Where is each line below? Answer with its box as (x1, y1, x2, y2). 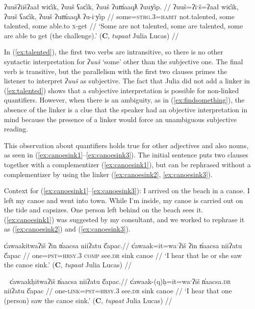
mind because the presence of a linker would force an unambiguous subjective (4, 114, 237, 124)
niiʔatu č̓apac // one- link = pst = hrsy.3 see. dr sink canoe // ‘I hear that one (4, 285, 232, 296)
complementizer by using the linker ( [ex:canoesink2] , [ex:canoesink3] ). (4, 169, 213, 179)
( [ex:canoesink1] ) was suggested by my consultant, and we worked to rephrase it (4, 214, 245, 224)
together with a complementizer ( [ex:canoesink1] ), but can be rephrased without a (4, 159, 251, 169)
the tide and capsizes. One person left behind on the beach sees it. (4, 205, 204, 215)
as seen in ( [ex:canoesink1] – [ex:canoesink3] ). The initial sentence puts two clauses (4, 150, 248, 160)
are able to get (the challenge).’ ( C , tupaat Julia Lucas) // (4, 30, 179, 40)
